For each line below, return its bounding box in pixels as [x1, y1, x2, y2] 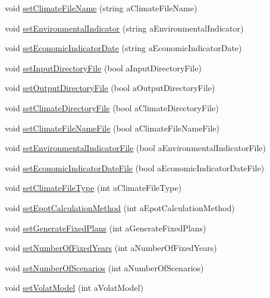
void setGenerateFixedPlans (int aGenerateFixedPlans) [5, 221, 206, 234]
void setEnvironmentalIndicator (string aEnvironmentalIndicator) [5, 21, 244, 34]
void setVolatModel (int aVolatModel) [5, 281, 144, 294]
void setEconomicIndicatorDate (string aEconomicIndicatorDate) [5, 42, 242, 54]
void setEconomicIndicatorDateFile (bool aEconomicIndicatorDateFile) [5, 161, 265, 174]
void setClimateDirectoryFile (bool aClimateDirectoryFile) [5, 101, 219, 114]
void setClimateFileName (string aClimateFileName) [5, 2, 197, 14]
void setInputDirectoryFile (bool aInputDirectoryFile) [5, 61, 202, 74]
